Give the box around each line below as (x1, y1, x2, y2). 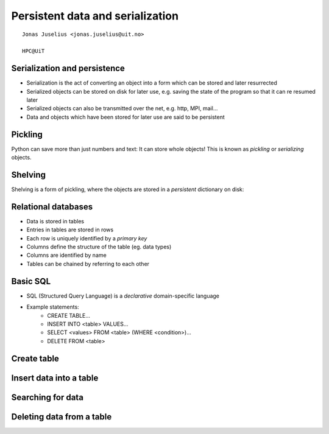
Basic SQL (11, 276, 51, 286)
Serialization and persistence (11, 63, 125, 74)
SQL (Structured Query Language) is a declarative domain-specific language (26, 292, 219, 299)
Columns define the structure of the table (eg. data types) (26, 243, 172, 251)
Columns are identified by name (26, 251, 107, 259)
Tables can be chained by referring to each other (26, 260, 149, 267)
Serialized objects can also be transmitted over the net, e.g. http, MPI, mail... (26, 105, 218, 112)
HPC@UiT (22, 47, 45, 55)
